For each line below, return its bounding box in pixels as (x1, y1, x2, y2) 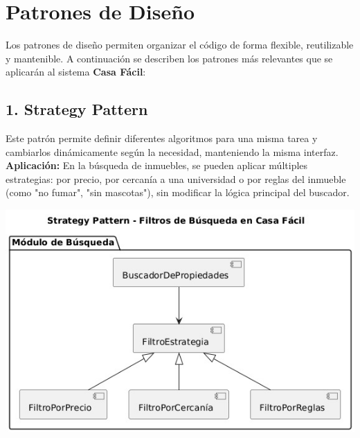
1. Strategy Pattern (6, 98, 148, 120)
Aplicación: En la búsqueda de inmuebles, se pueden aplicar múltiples (6, 158, 308, 173)
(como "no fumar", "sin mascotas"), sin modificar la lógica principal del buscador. (6, 185, 350, 200)
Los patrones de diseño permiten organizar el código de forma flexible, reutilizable (6, 37, 354, 52)
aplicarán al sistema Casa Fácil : (6, 64, 146, 79)
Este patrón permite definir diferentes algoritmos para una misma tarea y (6, 131, 318, 146)
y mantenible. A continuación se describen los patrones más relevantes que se (6, 51, 333, 65)
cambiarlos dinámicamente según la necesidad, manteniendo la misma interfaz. (6, 144, 339, 159)
